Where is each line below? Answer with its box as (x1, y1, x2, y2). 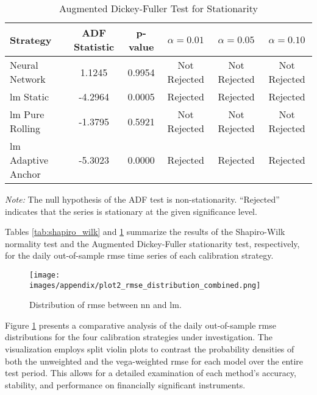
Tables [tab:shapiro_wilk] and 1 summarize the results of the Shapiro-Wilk (5, 225, 285, 238)
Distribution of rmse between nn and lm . (29, 298, 182, 311)
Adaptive (10, 153, 49, 167)
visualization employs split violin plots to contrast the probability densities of (5, 343, 294, 355)
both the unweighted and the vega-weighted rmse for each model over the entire (5, 354, 304, 367)
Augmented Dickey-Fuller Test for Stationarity (59, 1, 258, 15)
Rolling (10, 121, 41, 135)
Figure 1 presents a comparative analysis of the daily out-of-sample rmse (5, 318, 276, 331)
